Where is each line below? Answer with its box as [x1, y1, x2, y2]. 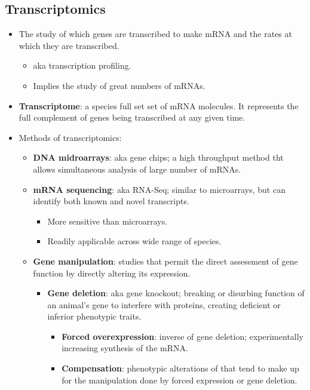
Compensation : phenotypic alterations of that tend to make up [62, 362, 299, 374]
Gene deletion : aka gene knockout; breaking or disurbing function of [47, 287, 305, 299]
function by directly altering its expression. [33, 266, 191, 279]
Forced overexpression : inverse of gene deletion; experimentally [62, 330, 304, 342]
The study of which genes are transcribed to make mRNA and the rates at [19, 27, 292, 40]
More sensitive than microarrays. [47, 214, 168, 227]
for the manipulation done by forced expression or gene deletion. [62, 373, 297, 386]
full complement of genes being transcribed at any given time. [19, 111, 245, 124]
